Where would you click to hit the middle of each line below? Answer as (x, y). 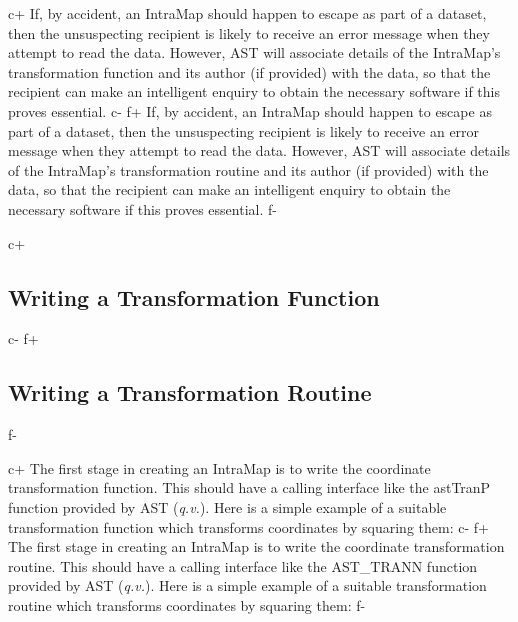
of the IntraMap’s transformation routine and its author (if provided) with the (248, 169)
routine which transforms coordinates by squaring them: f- (187, 604)
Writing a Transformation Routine (190, 392)
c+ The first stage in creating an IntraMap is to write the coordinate (219, 467)
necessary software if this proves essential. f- (142, 208)
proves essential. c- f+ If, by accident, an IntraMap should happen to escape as (250, 110)
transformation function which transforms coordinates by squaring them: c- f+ (248, 526)
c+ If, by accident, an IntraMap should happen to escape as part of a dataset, (247, 13)
